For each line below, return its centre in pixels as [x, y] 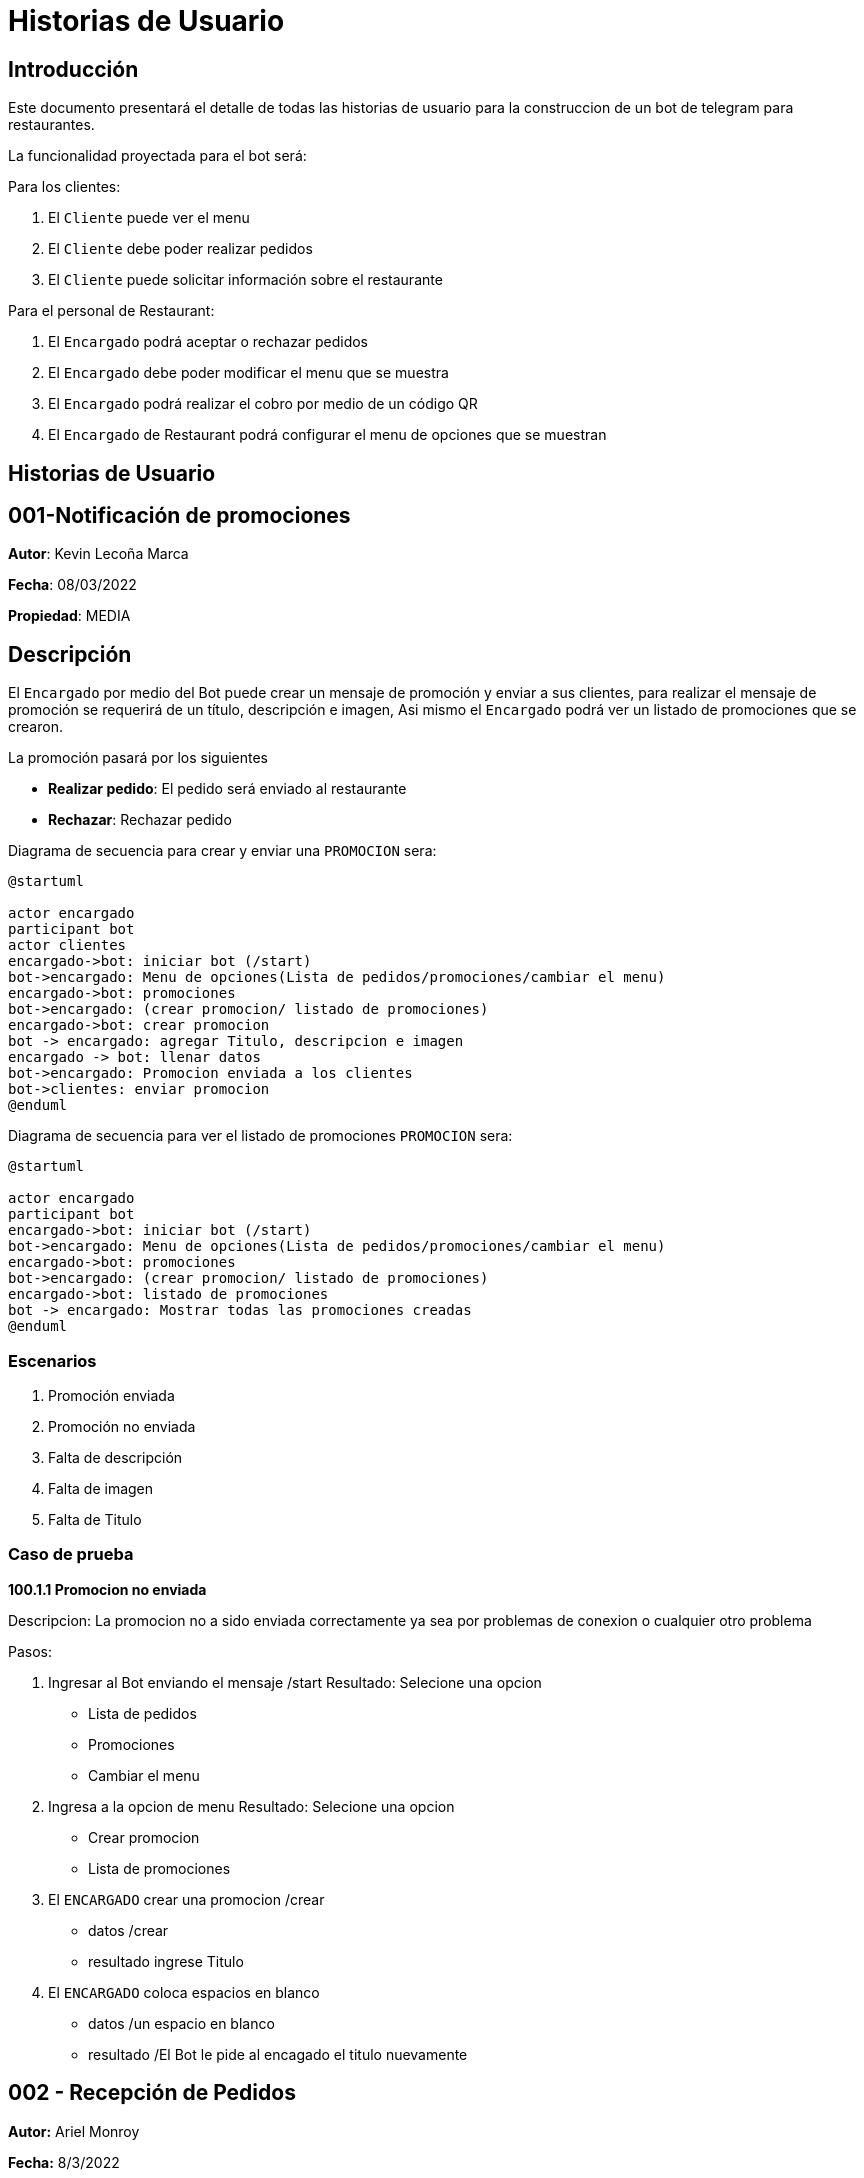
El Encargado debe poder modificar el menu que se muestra [248, 373]
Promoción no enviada [122, 1427]
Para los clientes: [64, 187]
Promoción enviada [111, 1396]
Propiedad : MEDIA [69, 616]
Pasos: [30, 1651]
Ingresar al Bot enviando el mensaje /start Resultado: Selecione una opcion [295, 1682]
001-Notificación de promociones [179, 516]
